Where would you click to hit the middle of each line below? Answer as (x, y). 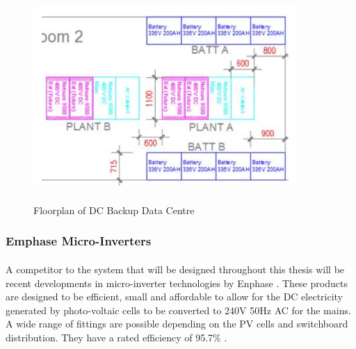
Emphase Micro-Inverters (79, 241)
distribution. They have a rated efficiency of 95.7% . (116, 337)
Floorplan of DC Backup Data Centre (114, 210)
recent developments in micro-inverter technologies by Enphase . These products (177, 283)
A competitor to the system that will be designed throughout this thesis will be (175, 269)
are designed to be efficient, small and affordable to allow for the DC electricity (175, 297)
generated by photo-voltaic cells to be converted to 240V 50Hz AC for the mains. (178, 310)
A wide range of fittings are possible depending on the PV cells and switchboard (177, 324)
